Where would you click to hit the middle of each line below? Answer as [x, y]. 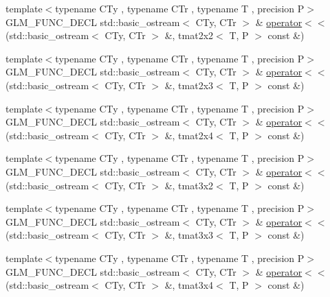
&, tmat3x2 [189, 185]
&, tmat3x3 [189, 235]
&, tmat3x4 [189, 285]
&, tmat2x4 [189, 135]
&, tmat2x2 [189, 35]
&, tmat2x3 [189, 85]
